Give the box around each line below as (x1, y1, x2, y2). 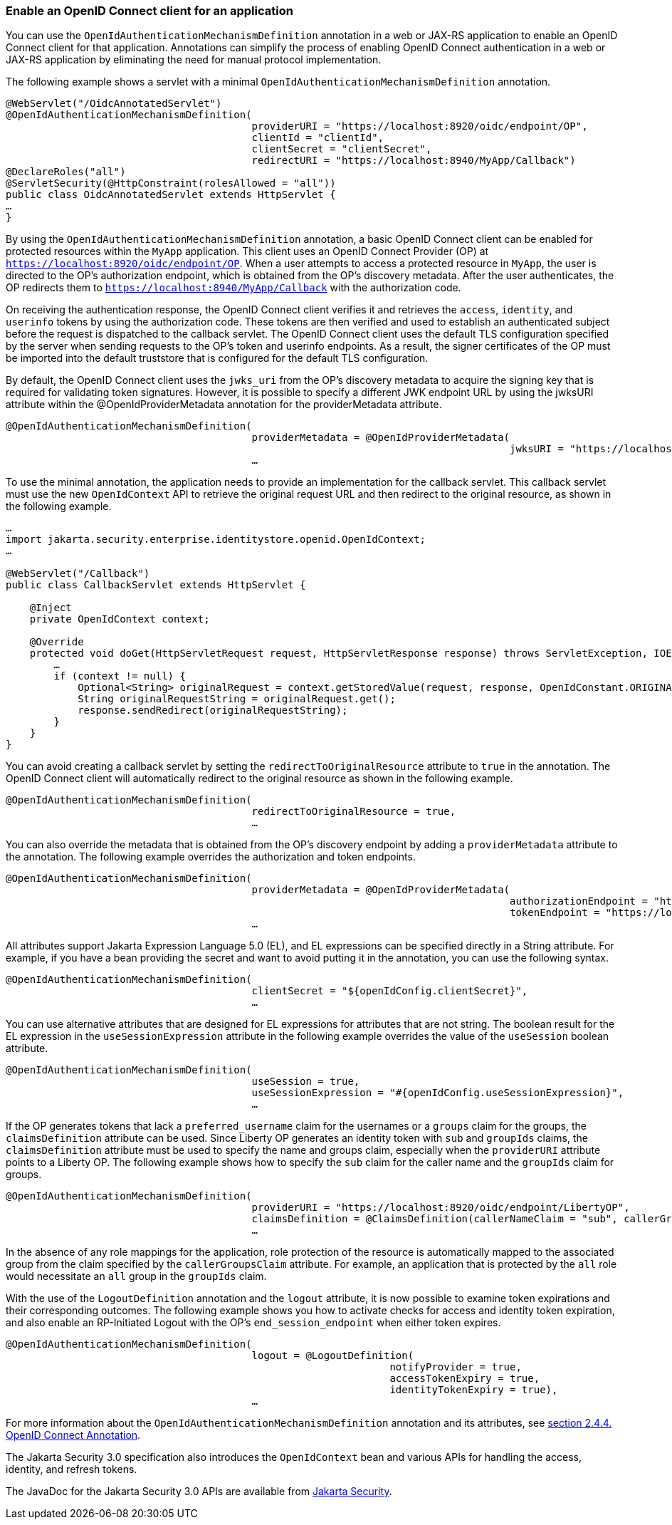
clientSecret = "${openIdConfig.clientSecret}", (251, 985, 528, 997)
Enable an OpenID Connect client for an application (6, 4, 293, 18)
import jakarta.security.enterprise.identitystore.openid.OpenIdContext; (6, 534, 426, 546)
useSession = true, (251, 1076, 360, 1088)
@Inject (29, 602, 72, 614)
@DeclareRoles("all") (6, 166, 126, 178)
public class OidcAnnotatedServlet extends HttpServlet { (6, 189, 336, 201)
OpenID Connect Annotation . (6, 1429, 141, 1442)
